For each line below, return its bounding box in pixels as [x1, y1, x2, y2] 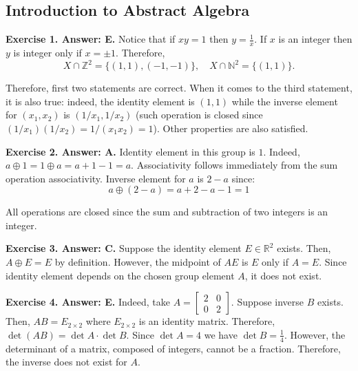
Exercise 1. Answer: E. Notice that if [6, 32, 176, 46]
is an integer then [278, 32, 352, 46]
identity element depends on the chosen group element [6, 268, 235, 282]
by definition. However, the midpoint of [54, 255, 221, 269]
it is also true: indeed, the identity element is [6, 94, 195, 108]
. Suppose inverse [231, 295, 304, 309]
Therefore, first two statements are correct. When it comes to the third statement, [6, 81, 352, 95]
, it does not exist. [244, 268, 322, 282]
